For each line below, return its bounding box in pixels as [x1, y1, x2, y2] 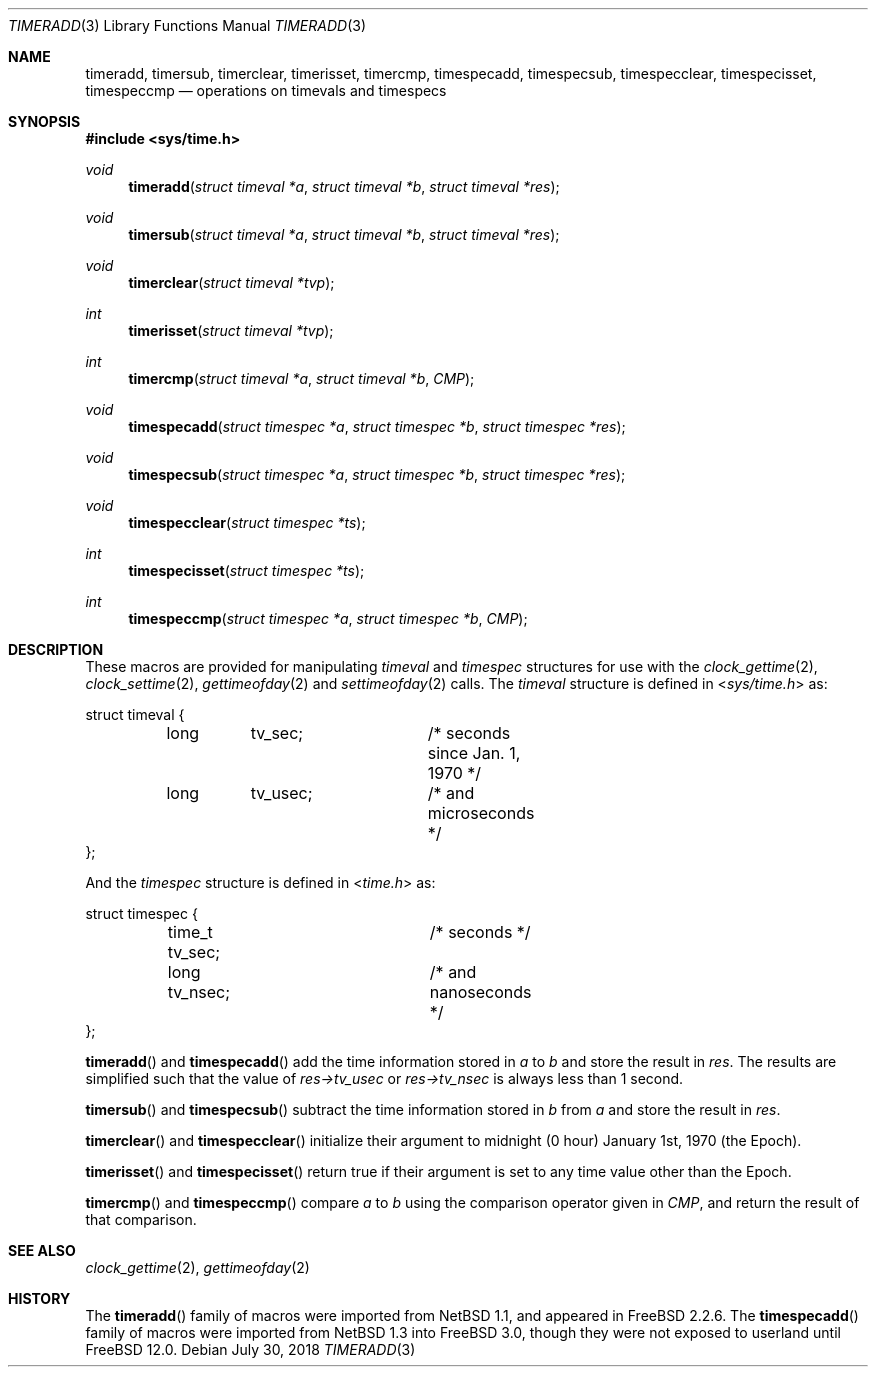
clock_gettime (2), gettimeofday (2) [85, 1259, 310, 1276]
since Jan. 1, [427, 743, 521, 763]
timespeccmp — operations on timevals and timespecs [85, 82, 447, 99]
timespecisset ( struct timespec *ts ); [128, 562, 365, 579]
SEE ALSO [8, 1242, 76, 1259]
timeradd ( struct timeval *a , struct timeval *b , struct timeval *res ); [128, 178, 560, 195]
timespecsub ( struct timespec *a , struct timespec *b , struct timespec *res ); [128, 466, 626, 483]
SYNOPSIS [8, 113, 81, 130]
